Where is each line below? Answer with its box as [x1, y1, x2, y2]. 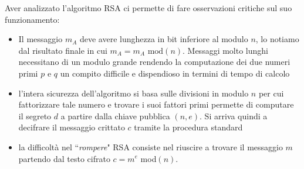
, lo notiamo [255, 33, 299, 45]
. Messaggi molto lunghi [183, 44, 269, 56]
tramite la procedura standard [134, 121, 243, 133]
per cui [258, 87, 284, 99]
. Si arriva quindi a [200, 109, 268, 122]
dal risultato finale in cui [18, 44, 107, 56]
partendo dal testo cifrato [18, 152, 110, 164]
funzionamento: [5, 13, 60, 25]
